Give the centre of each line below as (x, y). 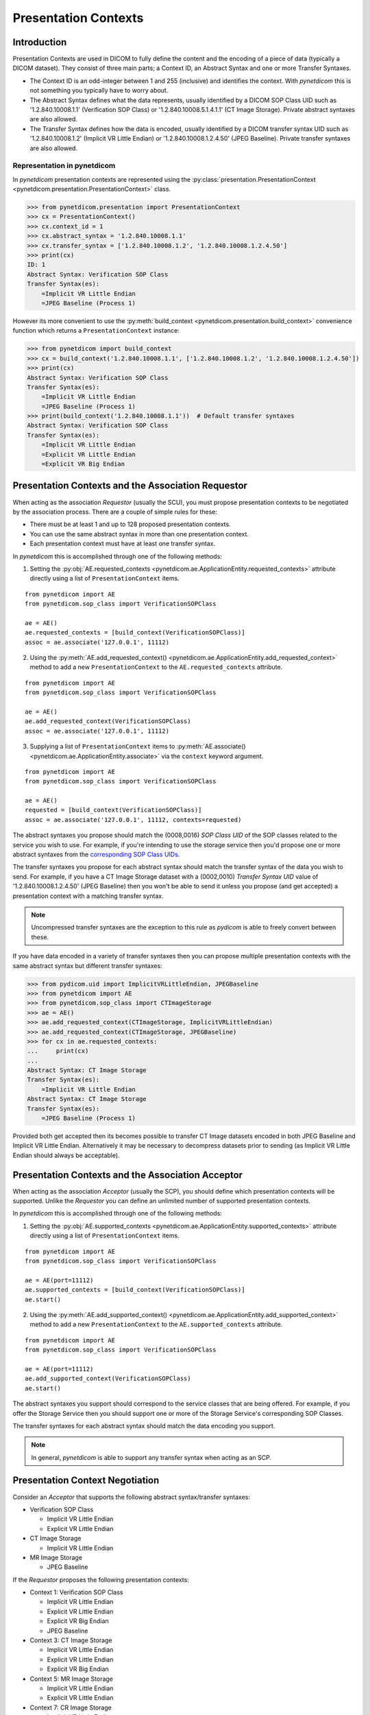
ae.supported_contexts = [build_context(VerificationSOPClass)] (135, 1290)
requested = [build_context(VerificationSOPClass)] (113, 810)
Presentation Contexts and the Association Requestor (130, 486)
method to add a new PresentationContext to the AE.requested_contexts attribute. (156, 667)
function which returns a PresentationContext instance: (96, 331)
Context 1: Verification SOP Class (76, 1592)
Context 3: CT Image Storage (71, 1640)
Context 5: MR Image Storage (71, 1679)
